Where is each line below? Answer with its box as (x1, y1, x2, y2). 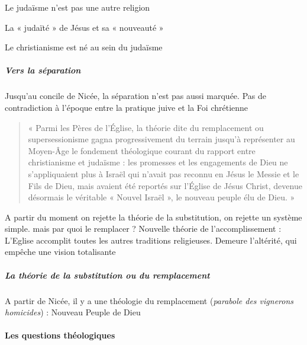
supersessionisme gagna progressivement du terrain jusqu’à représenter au (28, 133, 295, 145)
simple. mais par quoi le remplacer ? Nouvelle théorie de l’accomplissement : (5, 222, 282, 235)
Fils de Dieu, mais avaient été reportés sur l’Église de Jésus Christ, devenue (28, 179, 302, 191)
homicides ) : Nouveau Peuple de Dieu (5, 306, 141, 318)
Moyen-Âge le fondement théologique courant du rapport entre (28, 144, 256, 156)
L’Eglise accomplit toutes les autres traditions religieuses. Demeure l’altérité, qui (5, 234, 297, 246)
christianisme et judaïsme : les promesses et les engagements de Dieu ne (28, 156, 288, 168)
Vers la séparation (5, 64, 81, 76)
